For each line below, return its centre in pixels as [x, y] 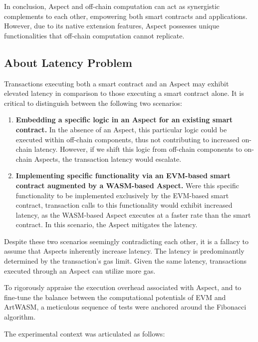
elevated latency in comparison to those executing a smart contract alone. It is [124, 93]
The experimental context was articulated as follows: [85, 333]
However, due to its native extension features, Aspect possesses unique [112, 26]
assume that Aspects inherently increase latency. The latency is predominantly [124, 251]
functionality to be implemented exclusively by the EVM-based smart [122, 195]
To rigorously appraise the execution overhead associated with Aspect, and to [123, 287]
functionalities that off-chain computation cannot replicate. [94, 35]
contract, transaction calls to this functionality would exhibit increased [124, 205]
